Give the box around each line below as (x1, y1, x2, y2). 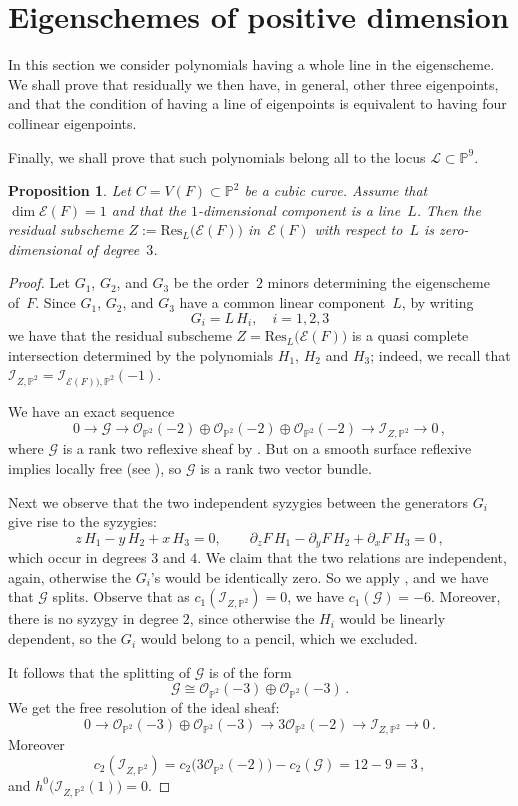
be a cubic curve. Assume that (244, 180, 428, 201)
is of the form (209, 661, 292, 682)
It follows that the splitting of (8, 661, 191, 682)
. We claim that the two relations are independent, (197, 547, 507, 568)
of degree (86, 238, 140, 259)
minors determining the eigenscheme (267, 272, 490, 293)
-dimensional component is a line (197, 199, 401, 220)
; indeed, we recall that (370, 344, 511, 365)
